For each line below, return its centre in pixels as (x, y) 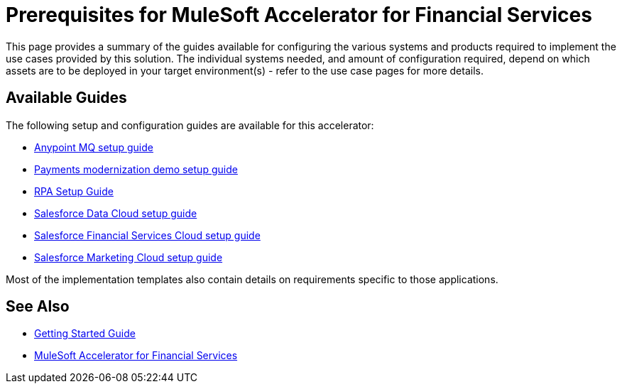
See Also (38, 307)
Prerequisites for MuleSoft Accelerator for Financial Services (299, 15)
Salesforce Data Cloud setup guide (116, 213)
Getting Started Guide (85, 334)
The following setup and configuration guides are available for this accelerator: (190, 125)
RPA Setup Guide (74, 191)
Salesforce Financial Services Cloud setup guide (147, 235)
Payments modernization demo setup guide (136, 169)
